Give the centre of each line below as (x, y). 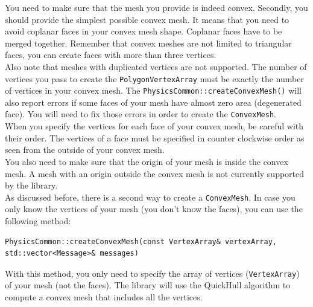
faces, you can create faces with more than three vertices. (111, 55)
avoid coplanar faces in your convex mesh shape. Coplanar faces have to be (144, 31)
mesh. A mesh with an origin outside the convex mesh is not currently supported (155, 173)
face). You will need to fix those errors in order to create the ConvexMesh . (141, 114)
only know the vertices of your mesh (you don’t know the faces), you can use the (154, 209)
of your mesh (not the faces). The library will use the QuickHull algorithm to (148, 285)
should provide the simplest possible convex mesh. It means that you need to (147, 19)
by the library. (31, 185)
